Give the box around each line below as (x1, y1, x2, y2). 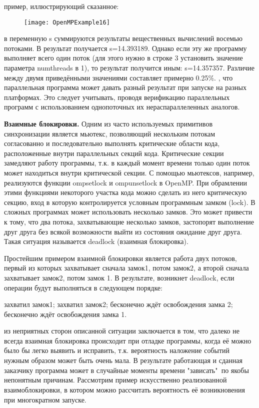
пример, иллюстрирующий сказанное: (4, 1, 119, 11)
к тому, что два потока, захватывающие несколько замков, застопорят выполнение (4, 216, 254, 226)
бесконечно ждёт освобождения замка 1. (4, 308, 127, 319)
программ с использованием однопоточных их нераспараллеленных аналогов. (4, 101, 240, 112)
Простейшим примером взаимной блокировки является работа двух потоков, (4, 252, 237, 263)
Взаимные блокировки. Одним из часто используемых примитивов (4, 118, 212, 128)
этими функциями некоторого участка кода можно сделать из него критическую (4, 187, 247, 197)
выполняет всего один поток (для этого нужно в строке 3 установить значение (4, 52, 243, 63)
